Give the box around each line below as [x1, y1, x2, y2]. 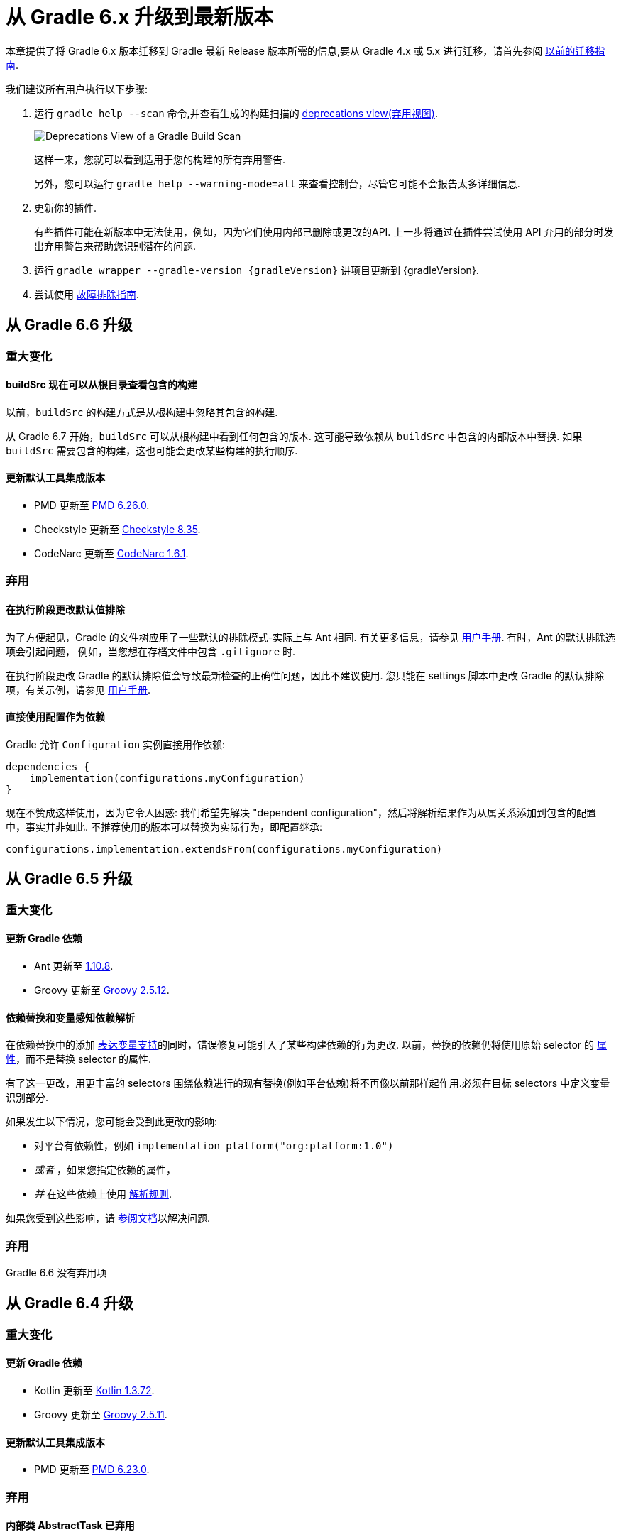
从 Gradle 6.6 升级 [6, 316, 133, 334]
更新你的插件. [34, 201, 97, 214]
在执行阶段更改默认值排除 [6, 603, 125, 616]
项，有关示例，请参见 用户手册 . [6, 683, 150, 696]
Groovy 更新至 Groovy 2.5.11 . [34, 1408, 167, 1421]
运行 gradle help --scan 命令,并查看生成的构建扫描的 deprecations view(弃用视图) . [34, 106, 438, 119]
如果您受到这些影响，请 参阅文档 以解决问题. [6, 1212, 210, 1225]
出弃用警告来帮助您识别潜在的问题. [34, 239, 197, 252]
